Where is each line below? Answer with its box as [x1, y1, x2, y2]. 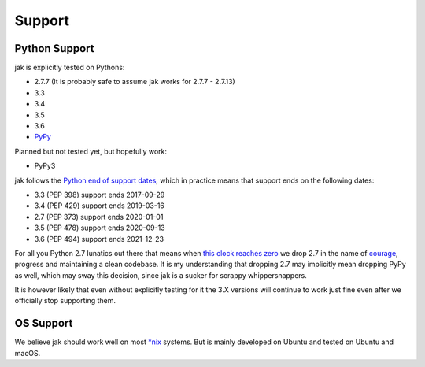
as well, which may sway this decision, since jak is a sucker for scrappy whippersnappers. [14, 270, 307, 280]
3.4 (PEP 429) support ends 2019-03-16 [34, 201, 165, 210]
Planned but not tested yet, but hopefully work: [14, 146, 168, 156]
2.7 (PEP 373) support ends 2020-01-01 [34, 212, 164, 221]
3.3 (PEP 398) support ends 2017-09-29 [34, 190, 165, 199]
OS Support [14, 317, 73, 330]
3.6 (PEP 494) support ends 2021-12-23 [34, 234, 164, 243]
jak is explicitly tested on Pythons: [14, 63, 125, 72]
